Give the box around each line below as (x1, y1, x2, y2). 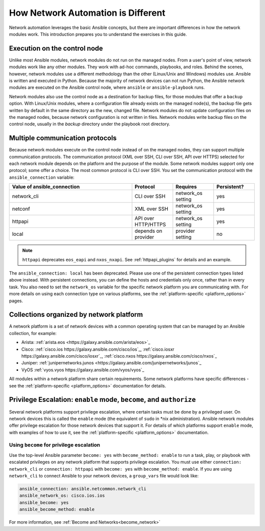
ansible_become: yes (19, 500, 69, 505)
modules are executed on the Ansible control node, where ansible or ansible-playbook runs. (9, 84, 205, 90)
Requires (175, 183, 197, 190)
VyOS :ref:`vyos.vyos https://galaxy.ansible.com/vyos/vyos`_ (21, 366, 144, 373)
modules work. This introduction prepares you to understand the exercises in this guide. (9, 31, 187, 37)
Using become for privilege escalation (9, 442, 101, 448)
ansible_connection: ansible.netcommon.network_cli (19, 486, 147, 491)
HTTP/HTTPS (134, 221, 166, 228)
